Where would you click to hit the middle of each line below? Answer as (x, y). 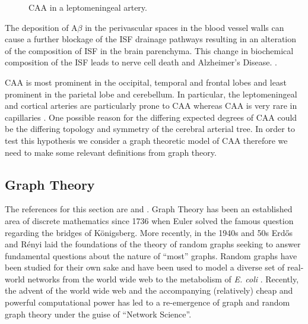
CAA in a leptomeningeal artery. (88, 7)
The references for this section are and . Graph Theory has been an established (149, 209)
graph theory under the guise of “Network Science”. (98, 314)
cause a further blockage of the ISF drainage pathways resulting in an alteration (151, 39)
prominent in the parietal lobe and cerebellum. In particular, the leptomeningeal (151, 94)
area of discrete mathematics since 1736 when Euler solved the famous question (149, 220)
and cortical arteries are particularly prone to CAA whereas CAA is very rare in (151, 106)
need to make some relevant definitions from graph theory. (111, 152)
